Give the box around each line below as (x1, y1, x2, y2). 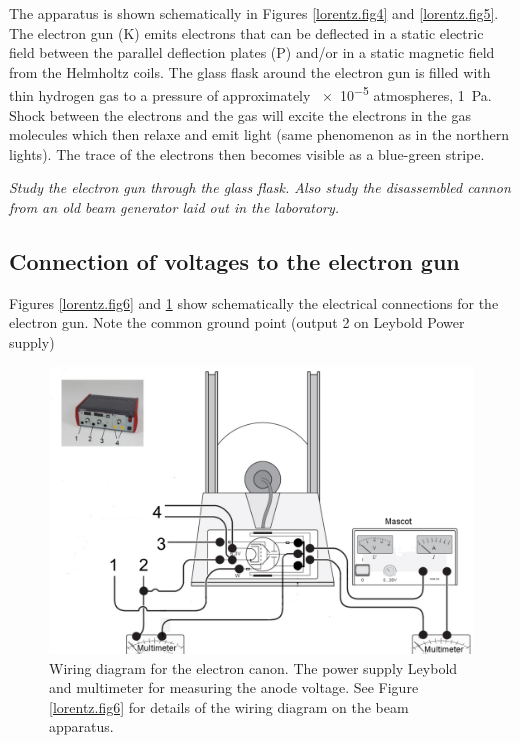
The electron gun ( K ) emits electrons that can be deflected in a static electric (9, 22, 484, 43)
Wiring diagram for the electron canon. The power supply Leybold (49, 657, 458, 678)
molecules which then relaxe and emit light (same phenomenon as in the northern (9, 124, 510, 145)
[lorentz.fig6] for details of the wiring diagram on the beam (49, 696, 409, 717)
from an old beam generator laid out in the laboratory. (9, 197, 340, 217)
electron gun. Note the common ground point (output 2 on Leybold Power (9, 312, 465, 333)
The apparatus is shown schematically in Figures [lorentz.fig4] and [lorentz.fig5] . (9, 3, 499, 23)
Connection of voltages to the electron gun (9, 245, 460, 276)
